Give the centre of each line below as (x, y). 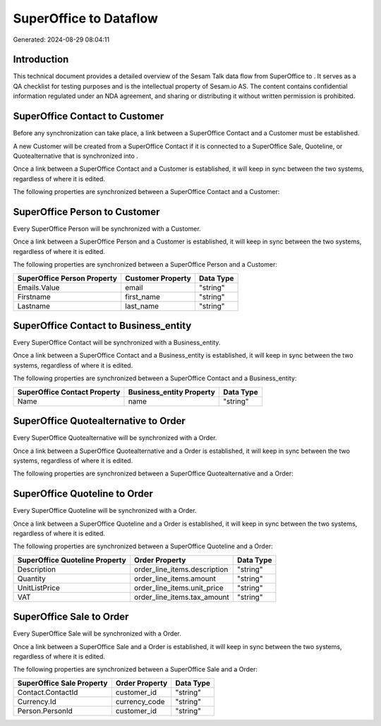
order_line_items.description (181, 569)
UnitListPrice (38, 588)
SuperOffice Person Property (67, 278)
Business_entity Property (171, 392)
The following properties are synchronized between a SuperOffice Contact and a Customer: (146, 192)
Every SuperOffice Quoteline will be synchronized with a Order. (105, 511)
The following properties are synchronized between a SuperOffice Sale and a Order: (135, 670)
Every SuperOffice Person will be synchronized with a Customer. (107, 229)
